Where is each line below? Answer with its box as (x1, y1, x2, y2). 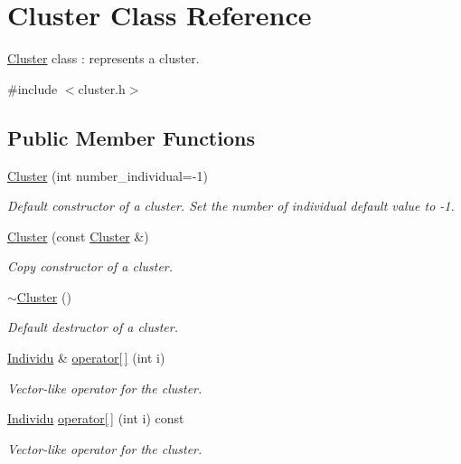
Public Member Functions (7, 123, 255, 151)
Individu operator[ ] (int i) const (7, 409, 184, 428)
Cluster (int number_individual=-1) (7, 166, 208, 185)
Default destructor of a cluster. (7, 317, 178, 336)
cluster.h (78, 79, 126, 98)
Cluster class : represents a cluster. (7, 49, 200, 68)
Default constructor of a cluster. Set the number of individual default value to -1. (7, 196, 455, 215)
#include (7, 79, 58, 98)
